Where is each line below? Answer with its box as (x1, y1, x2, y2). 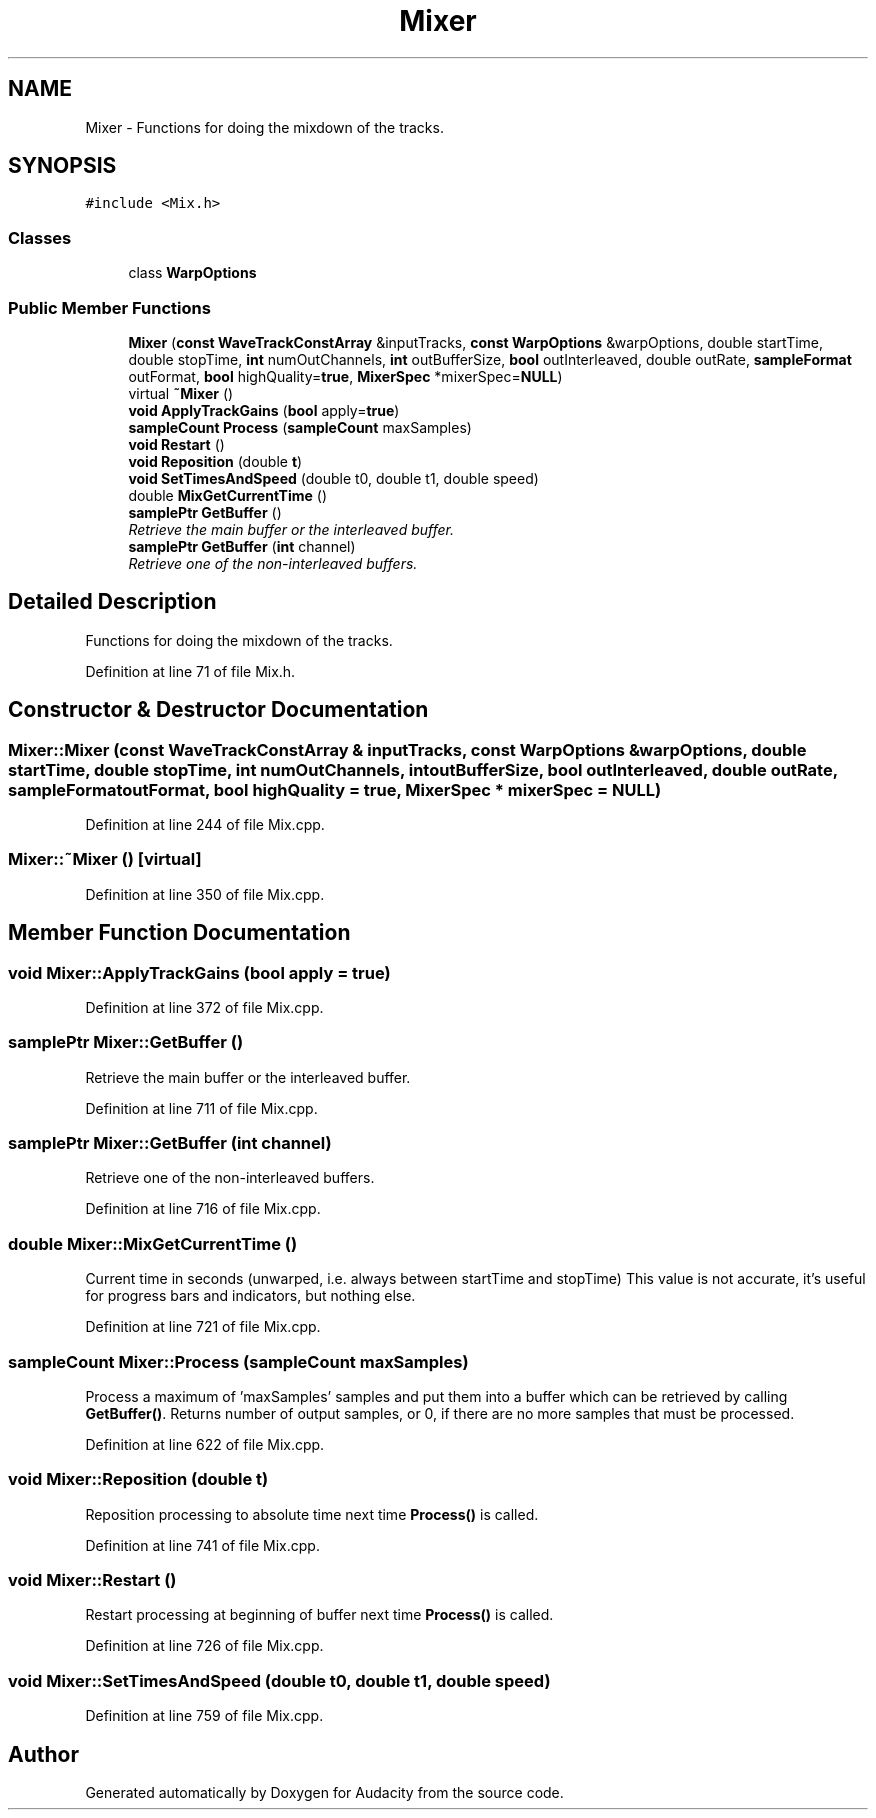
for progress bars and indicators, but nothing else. (85, 1287, 416, 1305)
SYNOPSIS (8, 153, 117, 179)
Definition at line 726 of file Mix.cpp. (85, 1637, 324, 1655)
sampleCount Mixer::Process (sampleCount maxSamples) (8, 1351, 469, 1372)
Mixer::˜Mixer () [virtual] (8, 849, 202, 870)
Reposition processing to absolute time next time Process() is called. (85, 1505, 539, 1523)
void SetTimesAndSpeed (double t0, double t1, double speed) (128, 469, 539, 487)
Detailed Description (8, 589, 217, 615)
